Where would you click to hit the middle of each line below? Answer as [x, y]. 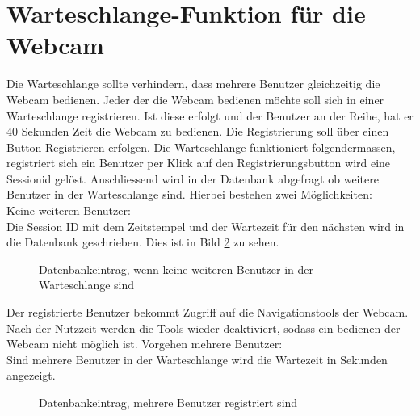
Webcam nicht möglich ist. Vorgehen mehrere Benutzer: [145, 344]
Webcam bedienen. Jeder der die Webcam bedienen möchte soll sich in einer [195, 99]
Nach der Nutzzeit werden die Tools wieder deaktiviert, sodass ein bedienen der [204, 328]
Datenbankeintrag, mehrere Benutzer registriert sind [168, 402]
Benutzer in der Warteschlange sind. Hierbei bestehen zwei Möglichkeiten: [189, 194]
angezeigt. [31, 375]
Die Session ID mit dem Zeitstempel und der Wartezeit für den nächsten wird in [206, 226]
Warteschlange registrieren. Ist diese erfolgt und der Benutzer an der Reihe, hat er [210, 115]
